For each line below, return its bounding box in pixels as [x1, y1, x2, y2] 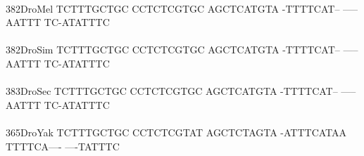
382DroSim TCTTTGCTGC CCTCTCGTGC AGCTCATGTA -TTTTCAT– [6, 42, 340, 57]
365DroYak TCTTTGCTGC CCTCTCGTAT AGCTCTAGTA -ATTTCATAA [6, 124, 347, 139]
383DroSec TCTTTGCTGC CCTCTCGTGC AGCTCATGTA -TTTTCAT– [6, 84, 338, 98]
